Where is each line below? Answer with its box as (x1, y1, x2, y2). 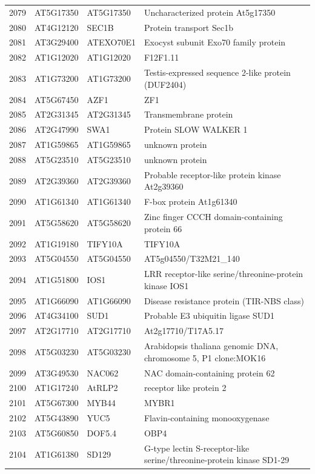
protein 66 (144, 222, 182, 235)
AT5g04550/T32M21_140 (144, 252, 240, 265)
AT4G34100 (35, 309, 79, 322)
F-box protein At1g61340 (144, 195, 237, 208)
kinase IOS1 (144, 279, 189, 292)
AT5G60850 (35, 426, 79, 439)
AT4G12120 (35, 21, 79, 33)
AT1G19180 (35, 237, 79, 250)
